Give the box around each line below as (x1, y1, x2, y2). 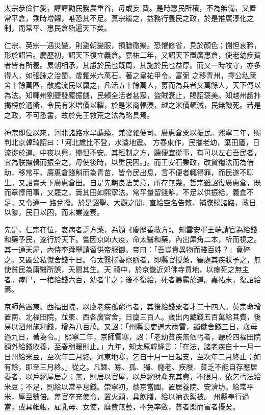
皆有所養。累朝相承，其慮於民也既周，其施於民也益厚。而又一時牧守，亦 (11, 59, 254, 70)
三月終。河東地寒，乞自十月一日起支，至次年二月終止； (68, 351, 254, 361)
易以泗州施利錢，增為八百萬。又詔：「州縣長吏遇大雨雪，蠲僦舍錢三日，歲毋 (4, 321, 257, 332)
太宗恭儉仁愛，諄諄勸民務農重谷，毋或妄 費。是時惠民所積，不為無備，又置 (4, 3, 256, 13)
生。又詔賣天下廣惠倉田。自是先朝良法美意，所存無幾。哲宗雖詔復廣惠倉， (4, 177, 254, 187)
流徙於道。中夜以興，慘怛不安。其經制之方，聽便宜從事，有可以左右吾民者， (4, 147, 261, 157)
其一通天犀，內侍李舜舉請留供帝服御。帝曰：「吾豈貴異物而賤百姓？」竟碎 (4, 244, 250, 255)
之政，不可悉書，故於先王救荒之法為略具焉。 (4, 109, 154, 120)
